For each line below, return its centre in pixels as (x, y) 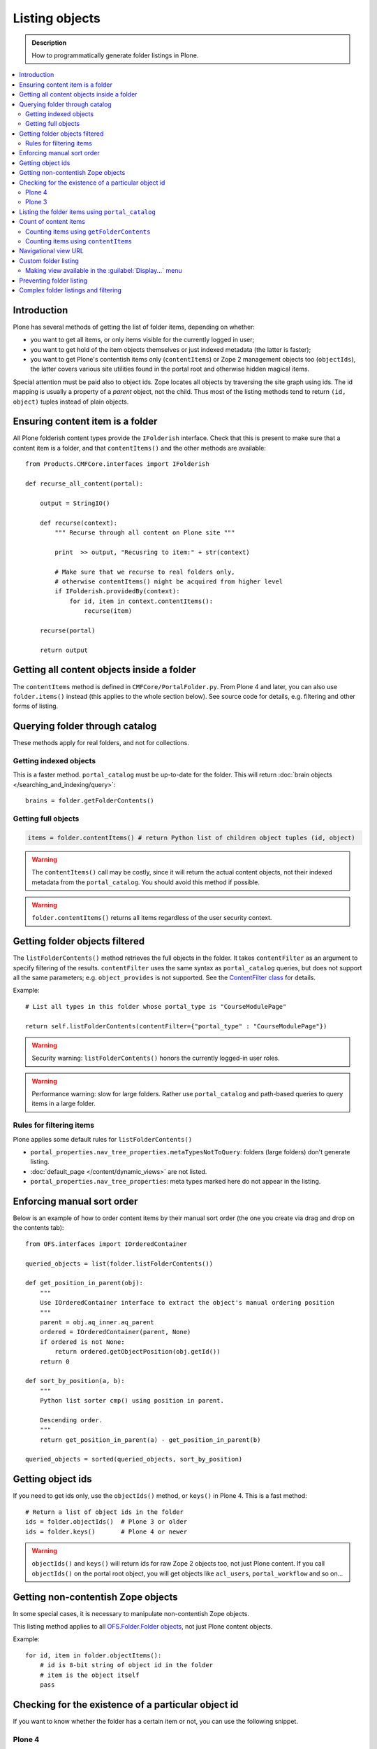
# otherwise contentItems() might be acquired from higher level (169, 581)
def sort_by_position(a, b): (75, 1381)
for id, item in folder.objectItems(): (94, 1655)
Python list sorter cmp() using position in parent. (132, 1401)
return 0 (54, 1361)
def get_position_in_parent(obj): (84, 1283)
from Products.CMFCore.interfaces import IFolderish (117, 464)
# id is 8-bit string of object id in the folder (126, 1665)
